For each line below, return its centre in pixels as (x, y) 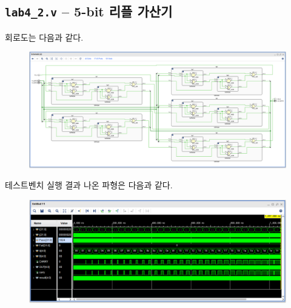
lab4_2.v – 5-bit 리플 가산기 (89, 11)
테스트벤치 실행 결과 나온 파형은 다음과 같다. (89, 185)
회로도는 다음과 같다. (44, 37)
